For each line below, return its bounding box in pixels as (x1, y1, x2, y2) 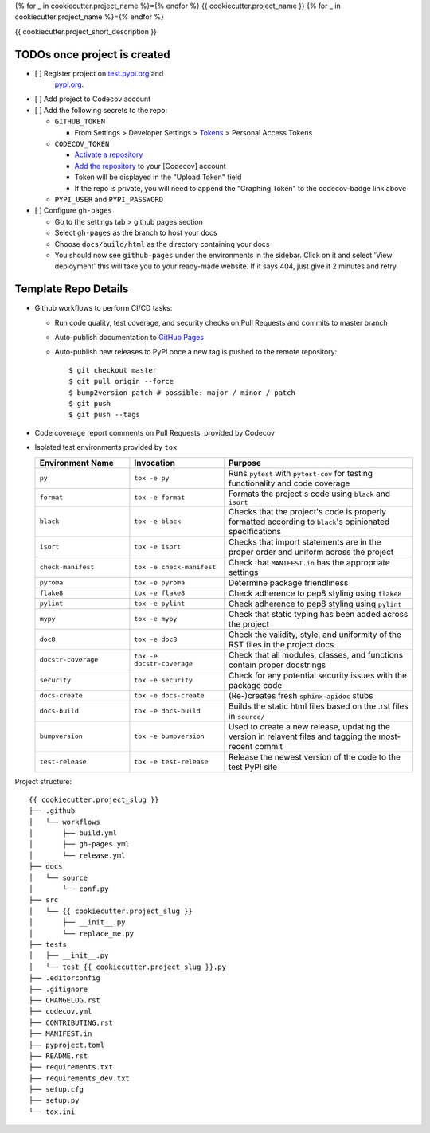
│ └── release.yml (29, 850, 126, 860)
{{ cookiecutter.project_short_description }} (14, 26, 157, 36)
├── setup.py (29, 1096, 80, 1105)
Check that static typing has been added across (228, 608, 408, 619)
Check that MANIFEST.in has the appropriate (228, 557, 390, 568)
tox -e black (134, 518, 182, 525)
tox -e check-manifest (134, 563, 217, 572)
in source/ (228, 710, 265, 721)
